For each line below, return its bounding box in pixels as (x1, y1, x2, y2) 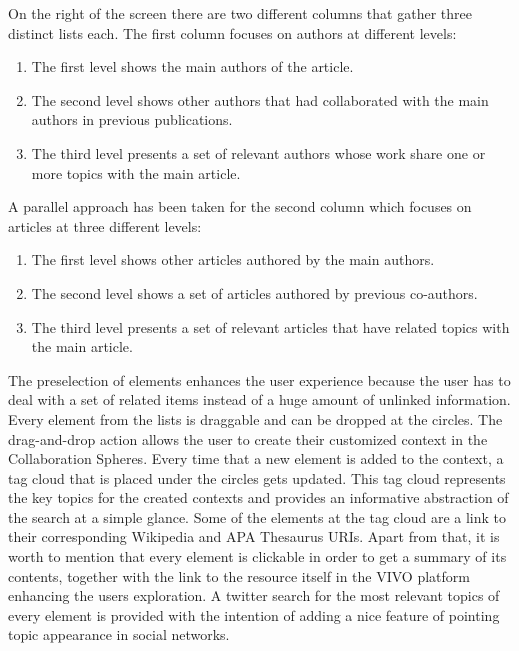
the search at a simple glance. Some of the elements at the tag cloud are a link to (8, 506, 507, 527)
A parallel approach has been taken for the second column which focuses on (8, 196, 472, 217)
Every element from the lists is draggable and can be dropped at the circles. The (8, 408, 503, 429)
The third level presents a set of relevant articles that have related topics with (31, 316, 510, 337)
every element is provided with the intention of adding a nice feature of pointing (8, 604, 500, 625)
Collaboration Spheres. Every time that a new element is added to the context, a (8, 448, 504, 469)
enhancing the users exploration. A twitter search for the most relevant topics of (8, 585, 500, 606)
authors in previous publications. (31, 109, 233, 130)
